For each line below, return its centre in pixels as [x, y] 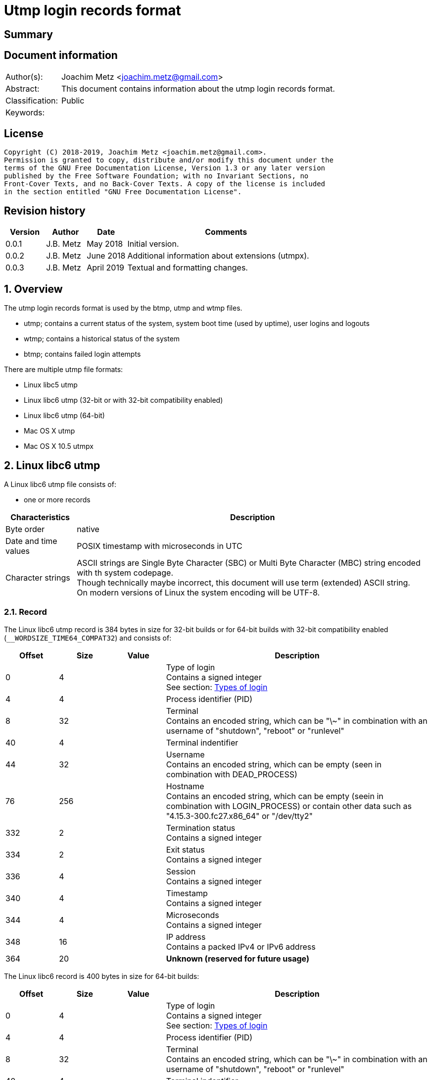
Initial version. [153, 244]
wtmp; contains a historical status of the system [102, 339]
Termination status [201, 828]
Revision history [45, 211]
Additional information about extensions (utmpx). [218, 256]
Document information [61, 55]
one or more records [57, 499]
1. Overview [33, 289]
